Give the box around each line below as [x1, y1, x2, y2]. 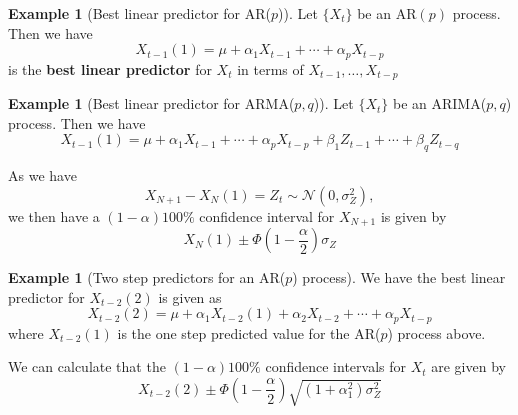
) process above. [387, 322, 486, 343]
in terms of [237, 58, 304, 79]
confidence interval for [199, 205, 335, 226]
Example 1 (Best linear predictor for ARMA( [8, 93, 295, 114]
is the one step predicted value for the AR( [117, 322, 381, 343]
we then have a [8, 205, 100, 226]
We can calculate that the [8, 356, 166, 377]
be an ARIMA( [392, 93, 487, 114]
